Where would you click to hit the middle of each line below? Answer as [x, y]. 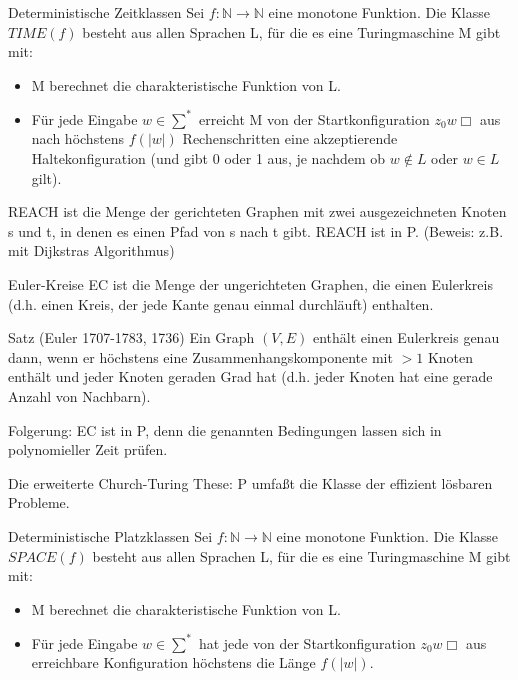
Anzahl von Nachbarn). [79, 396]
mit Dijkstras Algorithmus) [91, 250]
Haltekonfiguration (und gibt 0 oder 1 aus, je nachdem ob [208, 158]
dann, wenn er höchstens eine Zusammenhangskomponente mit [200, 356]
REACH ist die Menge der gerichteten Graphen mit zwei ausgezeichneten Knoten [257, 211]
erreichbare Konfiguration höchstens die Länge [173, 662]
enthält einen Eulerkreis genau [406, 337]
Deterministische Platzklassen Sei [110, 535]
